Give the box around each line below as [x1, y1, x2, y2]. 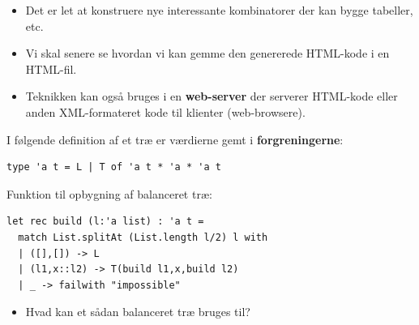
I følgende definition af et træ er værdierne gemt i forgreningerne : [6, 130, 344, 148]
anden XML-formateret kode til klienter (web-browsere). [25, 103, 306, 120]
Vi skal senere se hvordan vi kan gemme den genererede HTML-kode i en [25, 45, 390, 62]
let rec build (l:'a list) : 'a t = [6, 216, 204, 228]
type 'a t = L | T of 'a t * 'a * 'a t [6, 161, 221, 173]
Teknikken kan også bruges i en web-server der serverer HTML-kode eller [25, 88, 398, 105]
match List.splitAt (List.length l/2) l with [18, 231, 268, 243]
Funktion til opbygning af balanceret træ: [6, 185, 212, 202]
